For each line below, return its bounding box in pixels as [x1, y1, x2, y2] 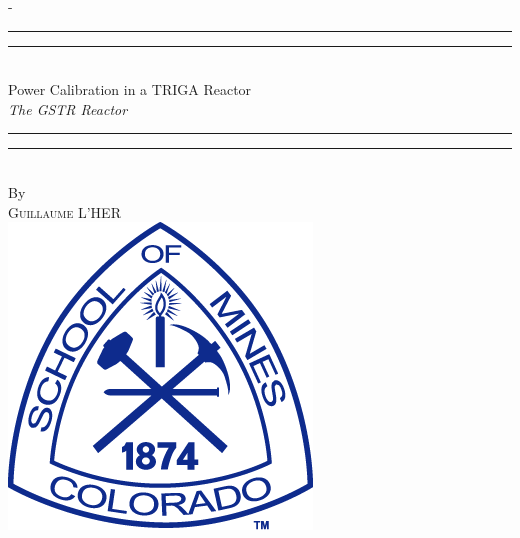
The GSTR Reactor [8, 98, 128, 119]
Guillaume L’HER [8, 201, 121, 222]
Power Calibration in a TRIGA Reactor [8, 79, 252, 100]
